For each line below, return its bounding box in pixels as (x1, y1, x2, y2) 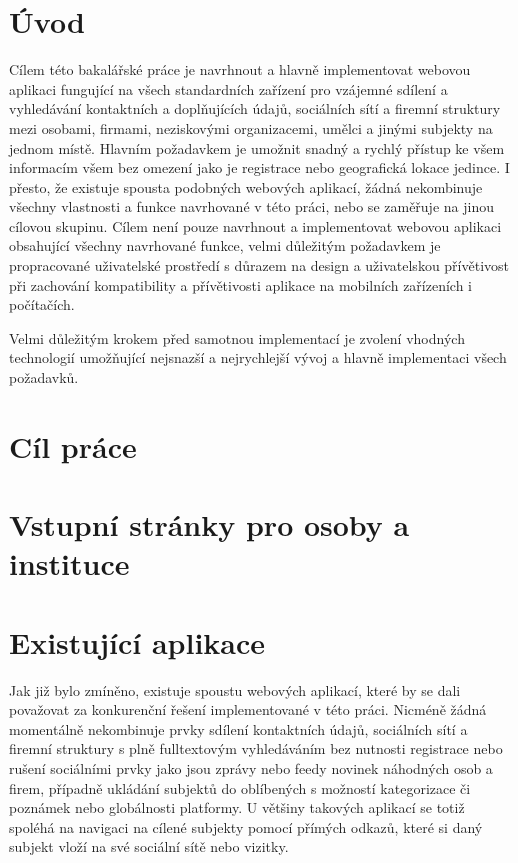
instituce (9, 543, 130, 584)
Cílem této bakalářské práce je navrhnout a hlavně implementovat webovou (9, 59, 471, 80)
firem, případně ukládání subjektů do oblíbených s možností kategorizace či (9, 777, 471, 798)
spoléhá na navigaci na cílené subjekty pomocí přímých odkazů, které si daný (9, 816, 483, 837)
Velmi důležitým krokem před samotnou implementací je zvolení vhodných (9, 327, 465, 348)
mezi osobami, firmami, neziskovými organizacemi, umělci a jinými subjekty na (9, 117, 493, 138)
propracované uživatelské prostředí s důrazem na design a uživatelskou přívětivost (9, 255, 510, 276)
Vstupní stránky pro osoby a (9, 504, 410, 545)
